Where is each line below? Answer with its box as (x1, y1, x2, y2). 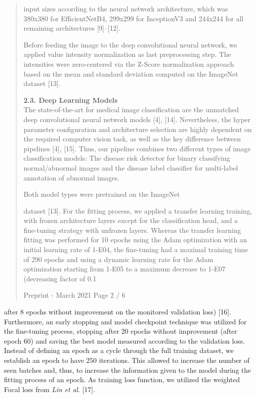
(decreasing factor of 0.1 (23, 273, 96, 283)
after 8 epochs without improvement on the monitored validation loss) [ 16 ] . (4, 307, 231, 317)
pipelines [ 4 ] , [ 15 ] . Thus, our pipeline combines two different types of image (23, 143, 251, 153)
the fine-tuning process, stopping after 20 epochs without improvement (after (4, 326, 237, 336)
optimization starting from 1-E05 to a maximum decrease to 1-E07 (23, 264, 226, 274)
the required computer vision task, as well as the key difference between (23, 133, 241, 144)
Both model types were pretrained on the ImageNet (23, 189, 180, 199)
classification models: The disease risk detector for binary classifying (23, 153, 230, 163)
